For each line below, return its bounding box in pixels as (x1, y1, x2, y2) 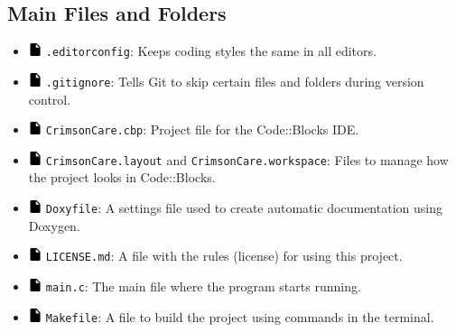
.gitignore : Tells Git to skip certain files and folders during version (45, 71, 424, 90)
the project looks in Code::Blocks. (28, 168, 216, 187)
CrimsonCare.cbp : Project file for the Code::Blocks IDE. (45, 120, 359, 139)
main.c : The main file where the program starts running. (45, 276, 361, 295)
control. (28, 89, 71, 108)
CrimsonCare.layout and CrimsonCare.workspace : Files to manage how (45, 150, 449, 169)
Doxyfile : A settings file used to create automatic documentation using (45, 198, 442, 217)
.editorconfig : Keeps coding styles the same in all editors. (45, 41, 377, 60)
